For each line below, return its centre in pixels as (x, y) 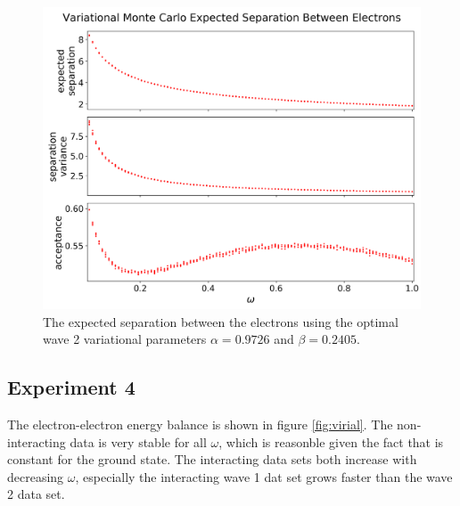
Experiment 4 (71, 387)
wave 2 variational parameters (125, 339)
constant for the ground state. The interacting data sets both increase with (212, 459)
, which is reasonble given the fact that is (331, 441)
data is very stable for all (138, 441)
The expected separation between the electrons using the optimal (221, 321)
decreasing (36, 476)
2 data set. (36, 494)
